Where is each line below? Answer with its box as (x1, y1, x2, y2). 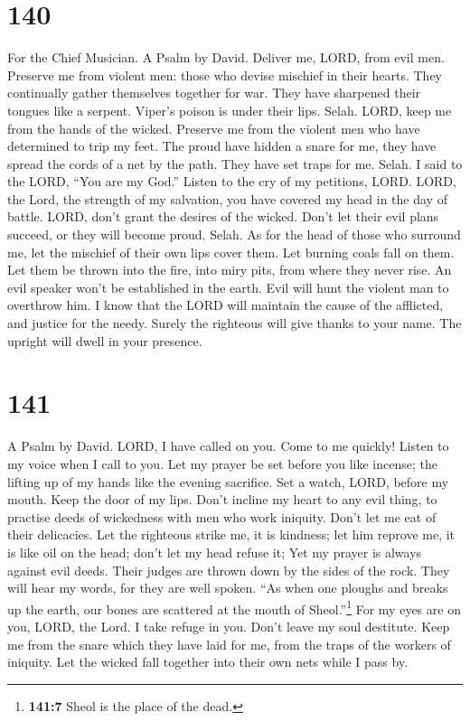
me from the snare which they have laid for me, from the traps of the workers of (7, 634, 451, 653)
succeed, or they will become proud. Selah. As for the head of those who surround (7, 225, 461, 244)
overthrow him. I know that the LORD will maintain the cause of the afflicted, (7, 295, 444, 314)
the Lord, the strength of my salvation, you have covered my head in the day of (7, 189, 447, 208)
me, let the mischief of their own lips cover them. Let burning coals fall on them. (7, 242, 455, 261)
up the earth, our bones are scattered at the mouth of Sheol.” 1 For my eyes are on (7, 596, 461, 618)
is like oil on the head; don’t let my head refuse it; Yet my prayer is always (7, 542, 422, 561)
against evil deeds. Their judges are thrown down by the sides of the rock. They (7, 560, 450, 579)
